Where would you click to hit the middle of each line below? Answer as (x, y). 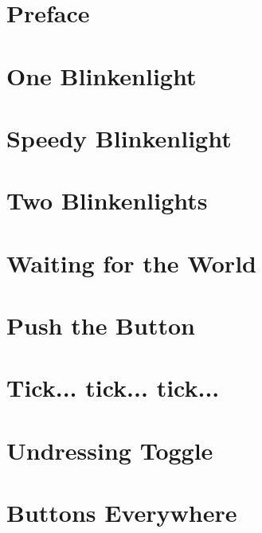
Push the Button (101, 325)
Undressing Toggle (110, 450)
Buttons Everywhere (122, 513)
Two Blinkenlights (107, 200)
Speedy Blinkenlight (119, 137)
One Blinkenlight (102, 75)
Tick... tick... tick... (113, 388)
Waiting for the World (131, 263)
